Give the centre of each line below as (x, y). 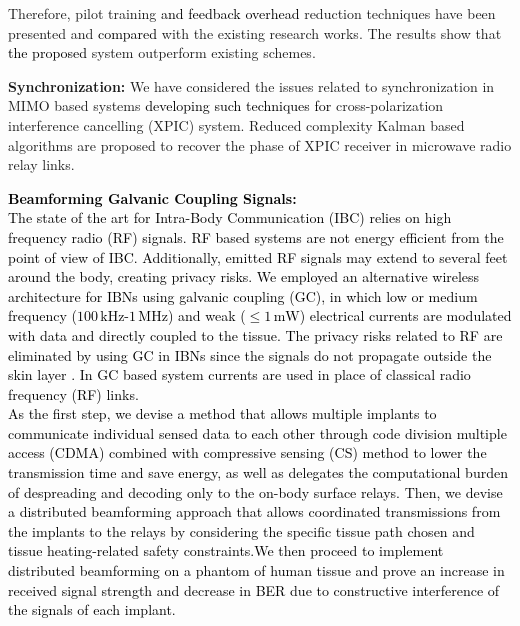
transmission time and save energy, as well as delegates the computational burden (258, 472)
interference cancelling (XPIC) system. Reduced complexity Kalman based (236, 124)
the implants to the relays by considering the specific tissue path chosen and (241, 530)
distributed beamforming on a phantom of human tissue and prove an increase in (256, 570)
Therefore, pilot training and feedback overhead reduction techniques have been (252, 13)
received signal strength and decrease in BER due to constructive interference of (254, 589)
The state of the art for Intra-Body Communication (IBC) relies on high (230, 217)
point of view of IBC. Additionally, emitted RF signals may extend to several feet (258, 256)
